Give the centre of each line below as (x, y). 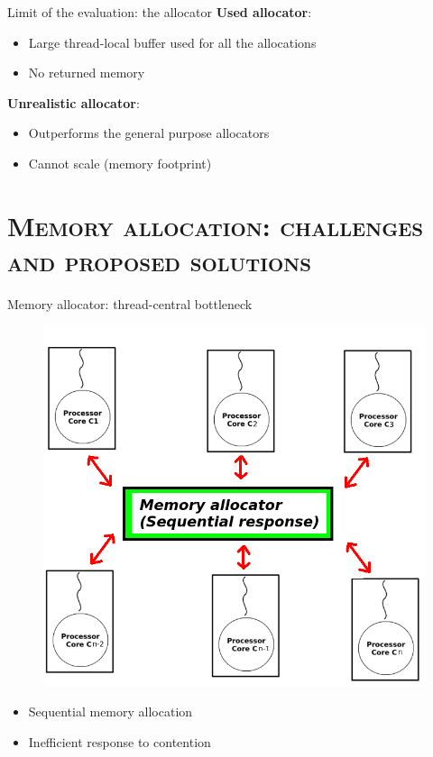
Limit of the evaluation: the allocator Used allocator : (160, 12)
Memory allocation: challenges (216, 225)
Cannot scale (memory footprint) (120, 163)
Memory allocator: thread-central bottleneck (130, 303)
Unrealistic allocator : (74, 102)
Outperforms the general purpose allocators (149, 133)
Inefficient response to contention (120, 741)
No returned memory (87, 73)
